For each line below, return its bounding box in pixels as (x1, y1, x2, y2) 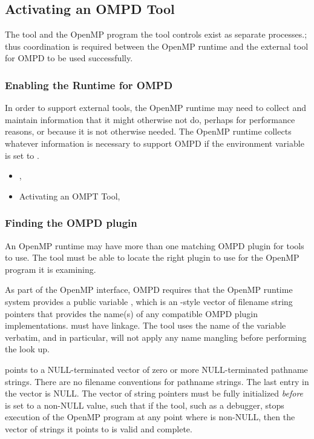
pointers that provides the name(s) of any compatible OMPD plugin (5, 307, 258, 320)
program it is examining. (5, 263, 96, 275)
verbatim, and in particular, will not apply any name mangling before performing (5, 330, 307, 343)
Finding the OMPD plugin (5, 215, 137, 230)
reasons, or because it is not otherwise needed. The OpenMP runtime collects (5, 125, 292, 138)
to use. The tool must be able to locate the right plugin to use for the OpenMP (5, 251, 299, 264)
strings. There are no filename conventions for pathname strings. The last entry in (5, 375, 309, 387)
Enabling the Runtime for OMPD (5, 77, 173, 92)
